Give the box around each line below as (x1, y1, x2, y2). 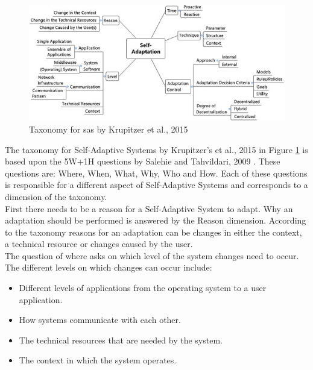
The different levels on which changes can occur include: (5, 261, 212, 274)
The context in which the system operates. (19, 354, 177, 366)
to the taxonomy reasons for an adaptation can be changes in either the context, (5, 225, 302, 238)
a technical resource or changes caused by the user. (5, 237, 193, 250)
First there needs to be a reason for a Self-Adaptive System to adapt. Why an (5, 202, 293, 215)
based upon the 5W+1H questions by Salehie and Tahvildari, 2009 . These (5, 155, 280, 168)
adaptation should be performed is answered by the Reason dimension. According (5, 214, 306, 227)
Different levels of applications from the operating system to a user (19, 281, 267, 294)
